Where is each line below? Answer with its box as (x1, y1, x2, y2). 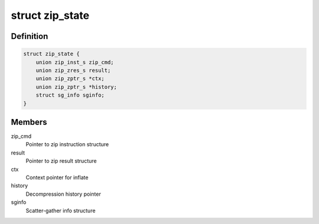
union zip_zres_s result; (35, 67, 111, 74)
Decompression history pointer (25, 190, 102, 197)
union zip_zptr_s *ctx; (35, 75, 105, 82)
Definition (11, 31, 48, 41)
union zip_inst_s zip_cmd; (35, 59, 115, 65)
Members (11, 117, 47, 127)
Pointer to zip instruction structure (25, 141, 109, 148)
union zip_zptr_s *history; (35, 83, 118, 90)
